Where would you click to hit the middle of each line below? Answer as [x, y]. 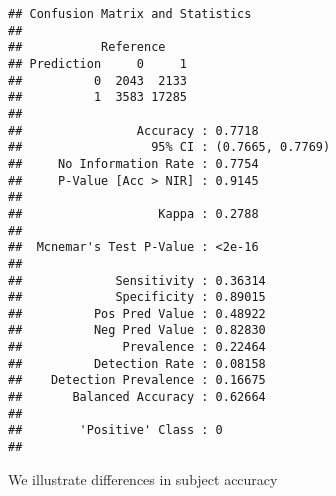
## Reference [87, 47]
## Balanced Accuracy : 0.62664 [137, 397]
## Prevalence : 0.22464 [137, 347]
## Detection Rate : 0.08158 [137, 363]
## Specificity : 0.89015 [137, 297]
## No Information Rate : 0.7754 [133, 163]
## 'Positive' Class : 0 [115, 430]
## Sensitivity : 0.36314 [137, 280]
